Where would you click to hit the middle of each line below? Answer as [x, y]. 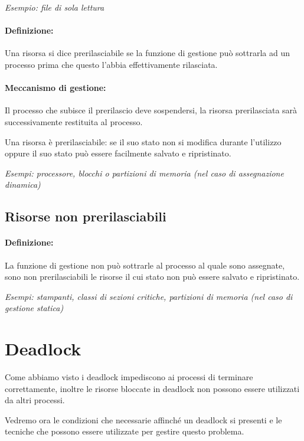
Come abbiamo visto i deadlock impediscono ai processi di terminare [129, 377]
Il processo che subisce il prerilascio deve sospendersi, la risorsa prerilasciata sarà [151, 110]
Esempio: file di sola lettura [55, 7]
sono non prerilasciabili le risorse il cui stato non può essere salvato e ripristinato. [152, 277]
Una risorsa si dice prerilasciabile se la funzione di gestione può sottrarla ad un [147, 53]
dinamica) [23, 184]
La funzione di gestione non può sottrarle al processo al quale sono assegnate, [145, 265]
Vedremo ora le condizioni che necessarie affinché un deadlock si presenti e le [143, 419]
